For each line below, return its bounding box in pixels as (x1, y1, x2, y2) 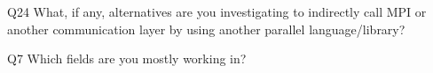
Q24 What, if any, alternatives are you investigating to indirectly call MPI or (7, 3, 427, 20)
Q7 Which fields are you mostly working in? (7, 49, 247, 68)
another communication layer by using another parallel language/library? (7, 19, 405, 38)
